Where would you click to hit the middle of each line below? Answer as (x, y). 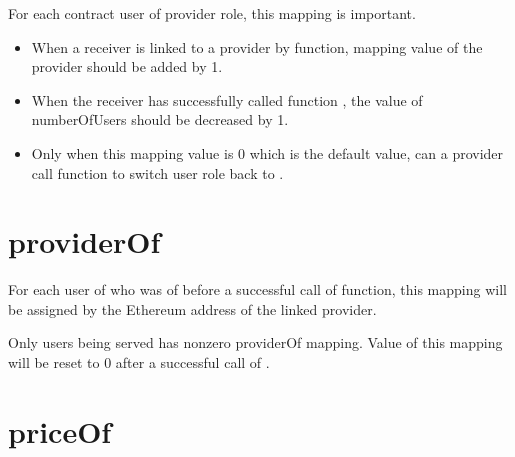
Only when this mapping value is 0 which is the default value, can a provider (267, 152)
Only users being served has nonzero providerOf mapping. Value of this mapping (255, 342)
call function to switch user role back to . (157, 172)
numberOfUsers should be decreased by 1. (160, 119)
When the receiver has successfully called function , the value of (227, 99)
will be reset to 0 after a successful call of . (139, 362)
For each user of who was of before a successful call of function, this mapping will (257, 289)
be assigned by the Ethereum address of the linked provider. (192, 308)
